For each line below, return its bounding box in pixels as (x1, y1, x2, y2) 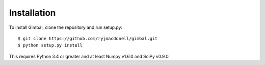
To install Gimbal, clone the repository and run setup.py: (9, 24, 123, 30)
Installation (9, 7, 56, 18)
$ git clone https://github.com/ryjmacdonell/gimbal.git (18, 36, 158, 41)
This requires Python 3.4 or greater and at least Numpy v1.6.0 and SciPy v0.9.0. (9, 53, 170, 59)
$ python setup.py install (18, 43, 83, 48)
